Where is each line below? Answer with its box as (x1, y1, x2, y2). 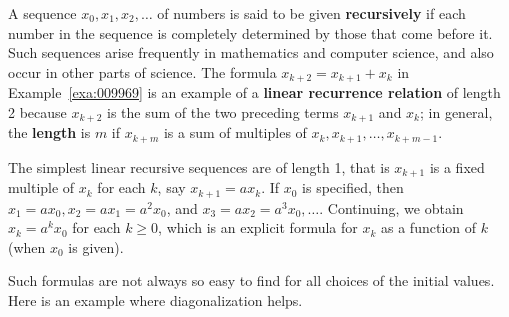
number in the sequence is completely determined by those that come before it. (8, 22, 493, 43)
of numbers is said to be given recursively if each (157, 3, 466, 23)
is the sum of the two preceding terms (106, 101, 339, 122)
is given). (68, 236, 124, 257)
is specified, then (302, 177, 404, 198)
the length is (8, 122, 91, 143)
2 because (8, 101, 67, 122)
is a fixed (429, 156, 485, 177)
